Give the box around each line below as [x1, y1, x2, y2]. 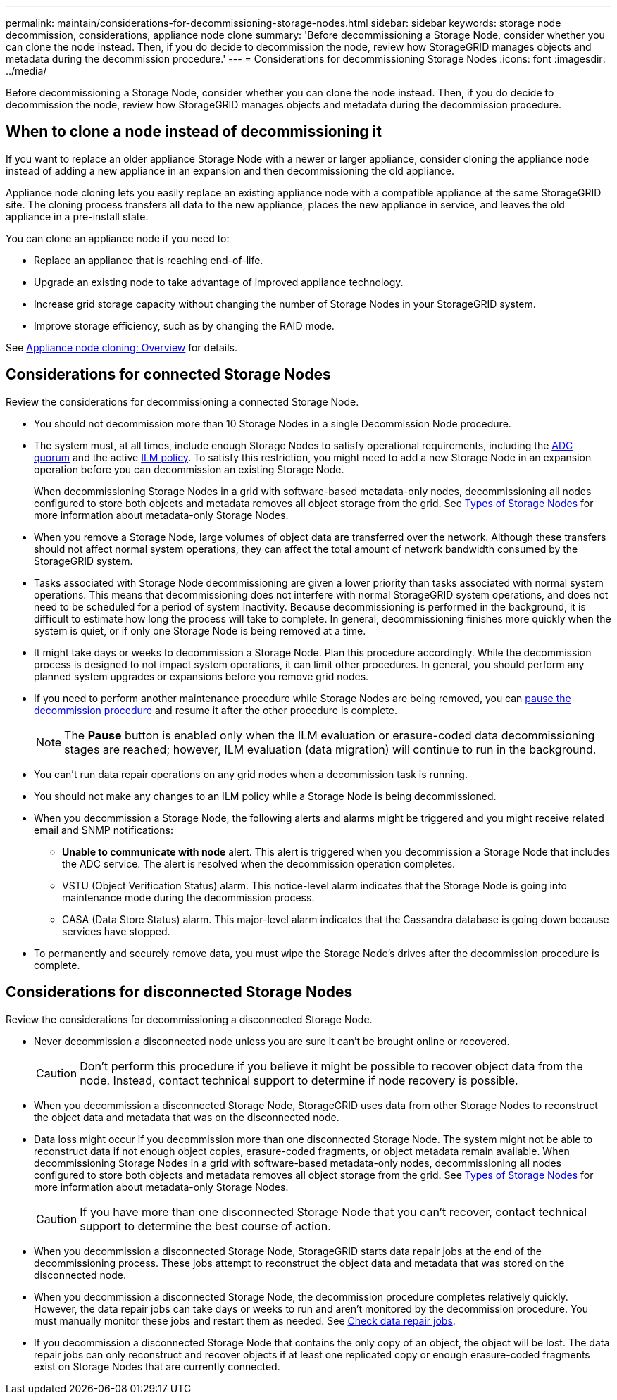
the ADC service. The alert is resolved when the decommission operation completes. [62, 857, 456, 870]
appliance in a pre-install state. [6, 210, 149, 223]
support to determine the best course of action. [80, 1218, 331, 1233]
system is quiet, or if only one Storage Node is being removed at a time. [34, 624, 366, 637]
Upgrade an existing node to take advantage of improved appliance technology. [34, 275, 404, 288]
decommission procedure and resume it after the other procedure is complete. [34, 704, 398, 716]
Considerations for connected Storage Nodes [6, 365, 331, 384]
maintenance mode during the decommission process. [62, 891, 315, 904]
